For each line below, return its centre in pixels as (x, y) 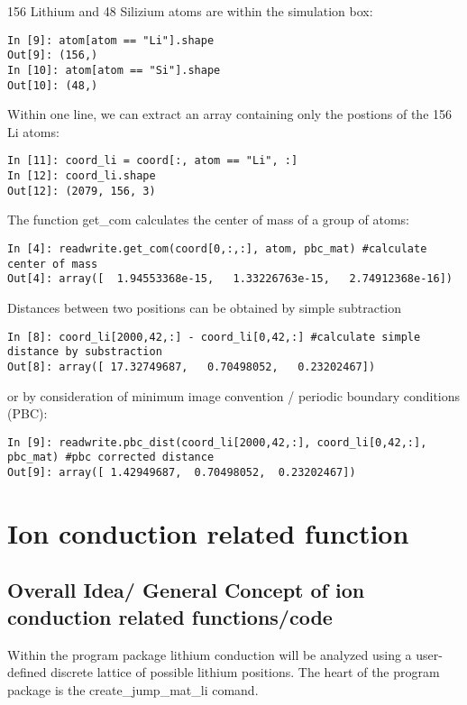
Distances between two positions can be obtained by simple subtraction (205, 307)
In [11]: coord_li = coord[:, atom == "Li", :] (153, 161)
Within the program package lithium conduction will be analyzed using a (210, 654)
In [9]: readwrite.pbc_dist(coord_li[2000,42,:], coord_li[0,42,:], (217, 442)
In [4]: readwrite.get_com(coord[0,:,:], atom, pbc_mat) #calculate (217, 248)
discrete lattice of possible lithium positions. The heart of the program (245, 672)
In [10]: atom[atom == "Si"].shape (114, 70)
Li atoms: (33, 131)
